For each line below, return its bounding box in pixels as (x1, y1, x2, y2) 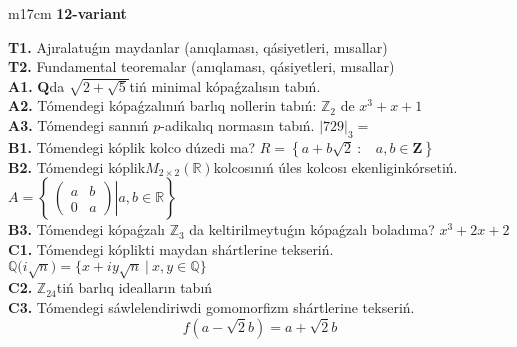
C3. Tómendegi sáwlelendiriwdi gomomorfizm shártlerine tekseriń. (8, 296, 415, 317)
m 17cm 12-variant (8, 3, 127, 23)
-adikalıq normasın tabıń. (160, 114, 315, 135)
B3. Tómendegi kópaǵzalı (8, 219, 165, 240)
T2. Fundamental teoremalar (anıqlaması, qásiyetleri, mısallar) (8, 56, 395, 77)
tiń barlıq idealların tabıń (56, 277, 213, 298)
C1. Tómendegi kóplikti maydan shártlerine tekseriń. (8, 238, 334, 259)
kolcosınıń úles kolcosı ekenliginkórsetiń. (213, 156, 458, 177)
